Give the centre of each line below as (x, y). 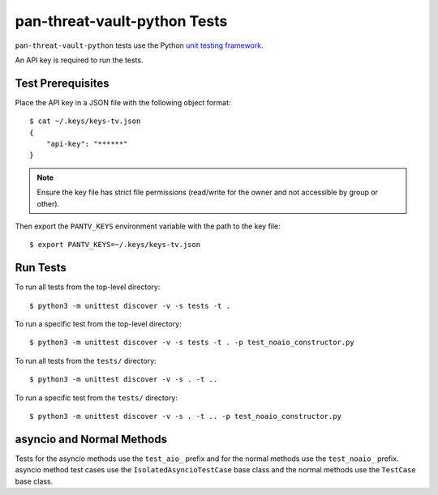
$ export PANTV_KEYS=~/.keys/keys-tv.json (115, 245)
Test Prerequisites (62, 83)
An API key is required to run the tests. (79, 60)
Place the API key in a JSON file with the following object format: (123, 102)
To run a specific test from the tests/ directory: (97, 398)
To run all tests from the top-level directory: (88, 287)
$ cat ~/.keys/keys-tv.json (85, 121)
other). (48, 203)
